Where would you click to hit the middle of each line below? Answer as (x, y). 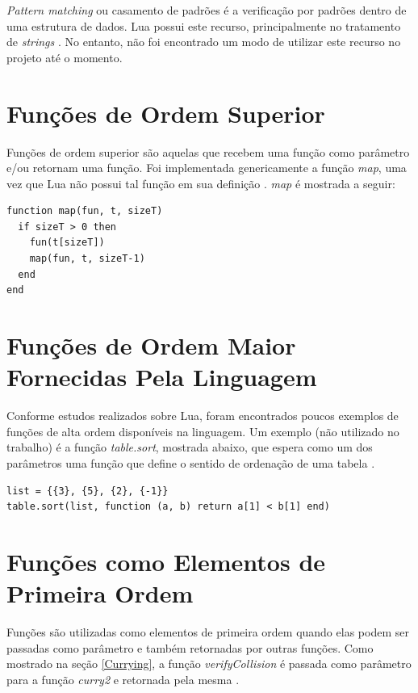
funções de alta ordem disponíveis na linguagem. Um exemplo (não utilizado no (203, 431)
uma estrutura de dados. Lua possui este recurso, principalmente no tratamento (204, 25)
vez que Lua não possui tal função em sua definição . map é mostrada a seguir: (201, 183)
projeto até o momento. (65, 57)
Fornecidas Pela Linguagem (162, 377)
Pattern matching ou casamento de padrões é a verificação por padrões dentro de (207, 10)
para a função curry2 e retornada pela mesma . (123, 679)
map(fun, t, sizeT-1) (87, 259)
